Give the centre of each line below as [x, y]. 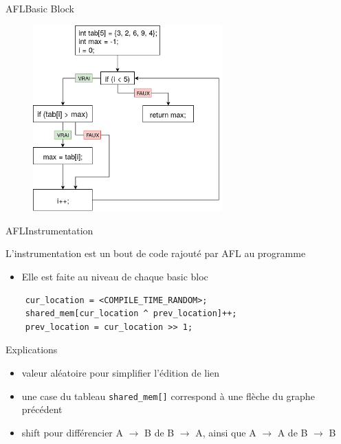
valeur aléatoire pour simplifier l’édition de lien [121, 373]
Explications [32, 349]
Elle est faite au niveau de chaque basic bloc [115, 277]
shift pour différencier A [73, 432]
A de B [293, 432]
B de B [159, 432]
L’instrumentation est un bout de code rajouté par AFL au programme [156, 253]
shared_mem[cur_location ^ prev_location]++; [131, 314]
